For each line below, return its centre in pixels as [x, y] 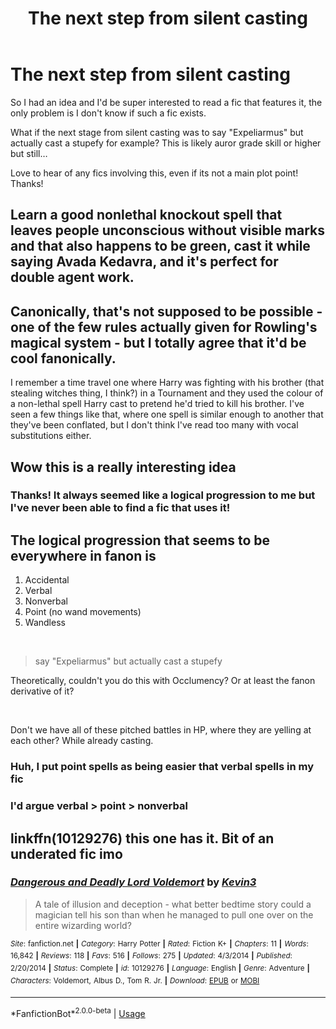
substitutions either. [51, 436]
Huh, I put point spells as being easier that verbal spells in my [162, 767]
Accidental [47, 580]
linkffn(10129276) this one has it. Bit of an [142, 838]
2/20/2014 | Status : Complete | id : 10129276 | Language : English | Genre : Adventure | [160, 968]
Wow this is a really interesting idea [123, 467]
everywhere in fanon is [83, 555]
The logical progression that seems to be [140, 540]
